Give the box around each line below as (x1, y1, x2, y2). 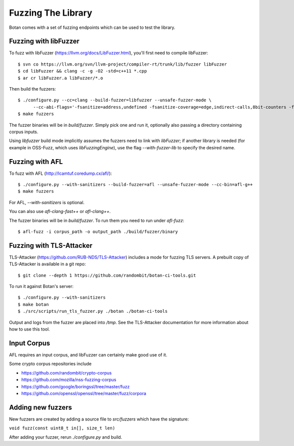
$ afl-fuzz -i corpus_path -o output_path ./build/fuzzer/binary (18, 229, 178, 235)
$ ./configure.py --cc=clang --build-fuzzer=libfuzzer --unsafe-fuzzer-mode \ (18, 97, 212, 103)
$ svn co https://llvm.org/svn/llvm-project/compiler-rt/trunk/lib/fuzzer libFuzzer (18, 61, 227, 67)
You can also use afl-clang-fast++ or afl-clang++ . (9, 209, 111, 214)
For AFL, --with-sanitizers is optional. (9, 199, 85, 205)
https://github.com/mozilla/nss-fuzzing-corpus (21, 377, 117, 383)
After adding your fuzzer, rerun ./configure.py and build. (9, 434, 122, 440)
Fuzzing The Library (9, 7, 93, 18)
